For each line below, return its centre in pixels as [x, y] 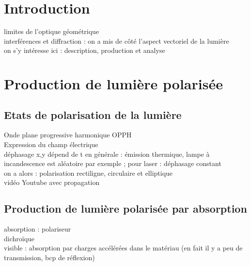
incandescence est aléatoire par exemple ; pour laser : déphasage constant [113, 163]
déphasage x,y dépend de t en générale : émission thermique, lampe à [107, 154]
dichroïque [19, 238]
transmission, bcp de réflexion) [49, 258]
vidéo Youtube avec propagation [52, 182]
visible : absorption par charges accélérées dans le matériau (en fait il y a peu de [123, 248]
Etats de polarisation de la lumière [93, 114]
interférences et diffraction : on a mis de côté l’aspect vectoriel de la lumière [117, 41]
